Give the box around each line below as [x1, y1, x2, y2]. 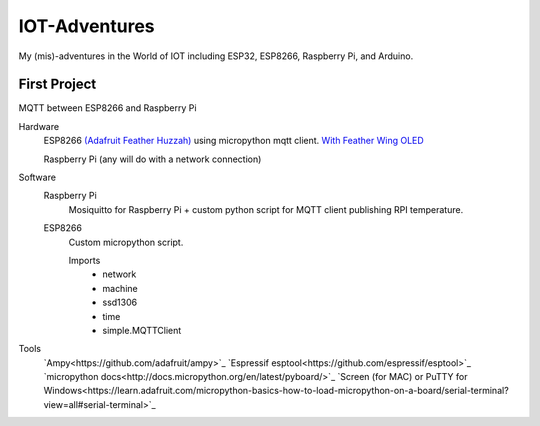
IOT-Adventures [18, 15, 155, 37]
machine [102, 282, 139, 294]
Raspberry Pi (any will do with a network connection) [43, 153, 262, 165]
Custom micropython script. [68, 236, 184, 248]
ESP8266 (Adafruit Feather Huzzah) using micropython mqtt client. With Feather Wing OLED [43, 135, 424, 147]
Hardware [18, 120, 60, 132]
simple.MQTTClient [102, 324, 182, 336]
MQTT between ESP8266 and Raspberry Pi [18, 102, 197, 114]
